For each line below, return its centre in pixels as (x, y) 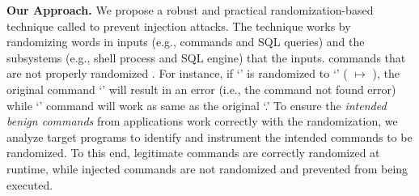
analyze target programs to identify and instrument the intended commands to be (209, 136)
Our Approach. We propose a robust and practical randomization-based (190, 10)
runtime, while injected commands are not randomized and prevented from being (207, 168)
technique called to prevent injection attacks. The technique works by (179, 26)
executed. (30, 184)
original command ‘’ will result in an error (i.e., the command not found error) (201, 89)
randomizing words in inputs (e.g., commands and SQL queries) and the (186, 42)
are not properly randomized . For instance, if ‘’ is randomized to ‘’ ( (177, 73)
